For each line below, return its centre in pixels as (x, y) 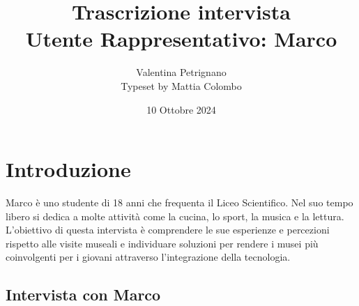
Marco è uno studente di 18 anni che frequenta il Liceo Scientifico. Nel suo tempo (179, 202)
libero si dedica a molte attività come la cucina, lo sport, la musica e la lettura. (175, 216)
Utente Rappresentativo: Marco (181, 39)
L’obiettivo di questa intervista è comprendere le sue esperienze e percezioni (168, 230)
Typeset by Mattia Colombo (181, 85)
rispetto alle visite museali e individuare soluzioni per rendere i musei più (162, 243)
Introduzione (68, 169)
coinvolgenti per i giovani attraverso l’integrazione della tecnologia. (148, 257)
